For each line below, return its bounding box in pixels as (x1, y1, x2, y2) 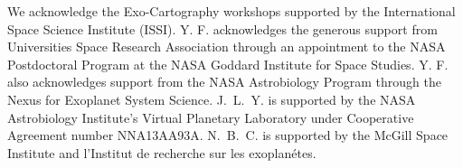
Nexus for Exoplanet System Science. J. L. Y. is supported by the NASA (7, 89, 416, 108)
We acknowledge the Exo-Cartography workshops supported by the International (7, 2, 456, 20)
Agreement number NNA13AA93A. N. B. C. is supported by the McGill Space (7, 126, 449, 145)
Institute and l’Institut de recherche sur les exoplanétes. (7, 143, 317, 162)
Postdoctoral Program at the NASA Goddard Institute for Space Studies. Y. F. (7, 54, 449, 73)
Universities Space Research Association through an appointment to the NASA (7, 37, 446, 56)
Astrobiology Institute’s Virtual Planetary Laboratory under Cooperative (7, 107, 414, 126)
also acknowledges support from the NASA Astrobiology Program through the (7, 72, 441, 91)
